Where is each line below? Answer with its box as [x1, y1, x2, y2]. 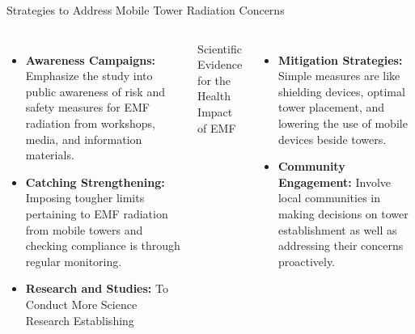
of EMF [197, 119, 236, 136]
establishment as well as [277, 221, 397, 238]
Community [277, 158, 345, 175]
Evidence [197, 56, 243, 73]
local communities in [277, 189, 381, 206]
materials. [25, 146, 74, 163]
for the [197, 71, 231, 88]
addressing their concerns [277, 237, 404, 254]
